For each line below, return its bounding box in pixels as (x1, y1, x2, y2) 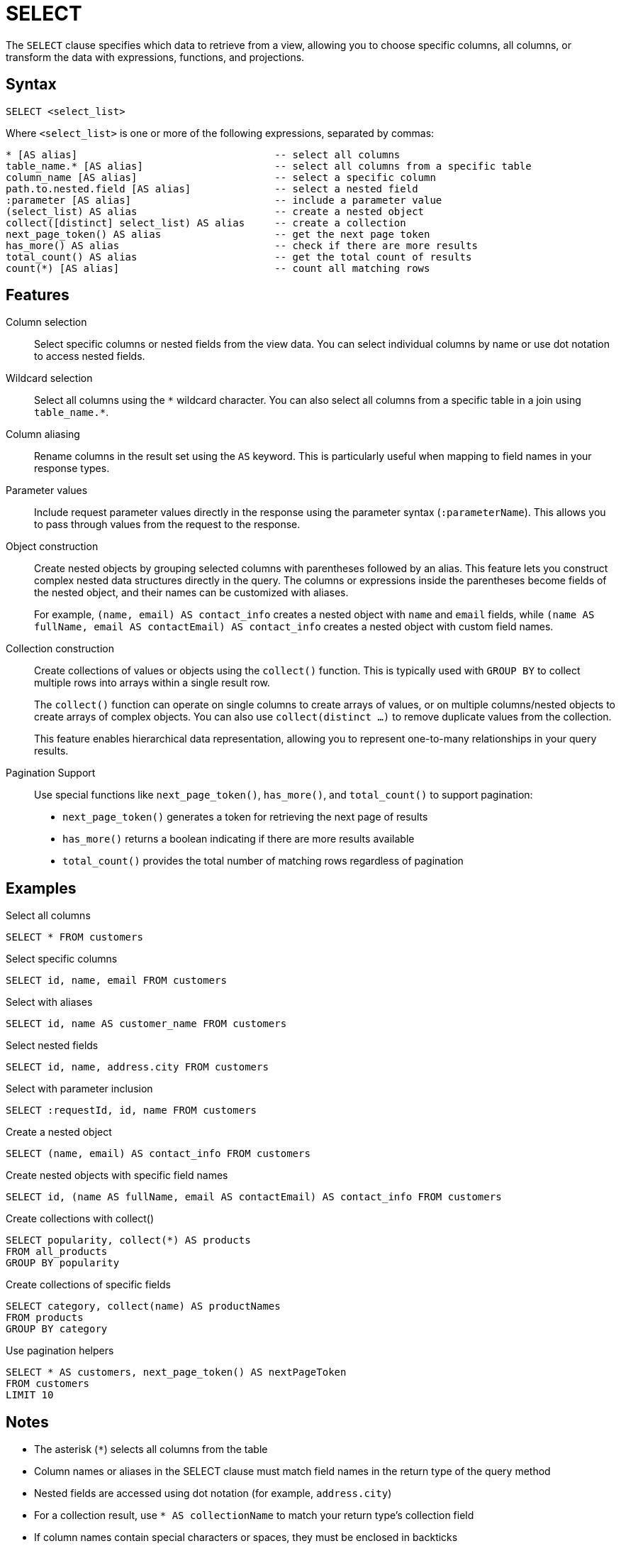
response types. (34, 462, 110, 475)
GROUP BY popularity (6, 1257, 120, 1269)
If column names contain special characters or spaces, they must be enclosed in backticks (34, 1531, 458, 1544)
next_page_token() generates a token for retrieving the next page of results (62, 811, 428, 823)
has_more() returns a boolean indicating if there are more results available (62, 833, 415, 845)
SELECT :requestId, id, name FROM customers (6, 1104, 257, 1117)
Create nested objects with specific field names (6, 1169, 228, 1182)
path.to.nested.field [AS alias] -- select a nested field (6, 182, 418, 194)
